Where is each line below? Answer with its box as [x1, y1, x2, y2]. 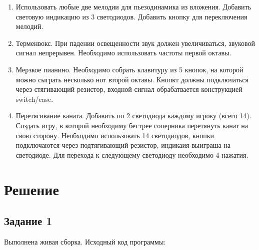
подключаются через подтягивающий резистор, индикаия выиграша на [15, 140, 230, 150]
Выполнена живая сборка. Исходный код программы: [4, 236, 166, 247]
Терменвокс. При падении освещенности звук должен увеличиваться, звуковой [15, 37, 255, 48]
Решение [4, 179, 59, 199]
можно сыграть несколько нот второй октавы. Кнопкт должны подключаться [15, 74, 248, 84]
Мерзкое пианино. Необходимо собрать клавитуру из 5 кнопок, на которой [15, 64, 243, 74]
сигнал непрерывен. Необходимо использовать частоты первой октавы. [15, 47, 231, 58]
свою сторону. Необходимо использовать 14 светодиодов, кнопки [15, 130, 214, 140]
